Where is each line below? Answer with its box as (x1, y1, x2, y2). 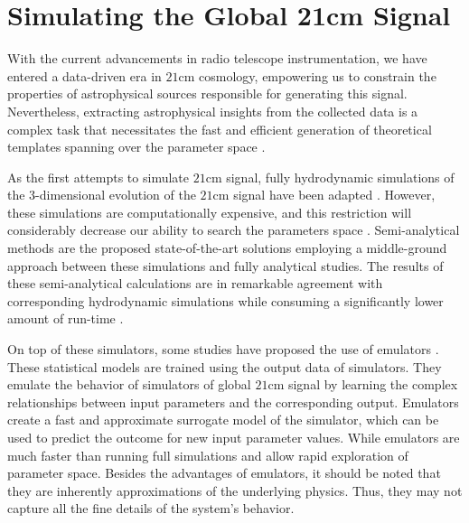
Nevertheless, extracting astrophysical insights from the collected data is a (7, 101, 418, 120)
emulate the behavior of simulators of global (7, 375, 251, 394)
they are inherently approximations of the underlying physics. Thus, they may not (7, 481, 463, 500)
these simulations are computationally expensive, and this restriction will (7, 202, 412, 221)
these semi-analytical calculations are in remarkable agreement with (7, 274, 383, 293)
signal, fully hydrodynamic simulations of (226, 167, 455, 186)
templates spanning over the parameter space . (7, 137, 266, 156)
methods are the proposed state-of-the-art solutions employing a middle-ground (7, 238, 447, 257)
